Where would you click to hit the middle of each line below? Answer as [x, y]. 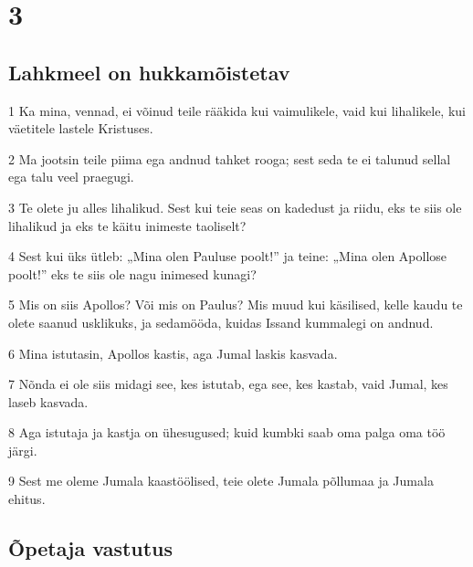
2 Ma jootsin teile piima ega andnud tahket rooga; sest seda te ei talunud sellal [230, 158]
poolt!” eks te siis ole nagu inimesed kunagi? [132, 273]
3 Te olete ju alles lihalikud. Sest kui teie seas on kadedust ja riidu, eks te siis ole [235, 207]
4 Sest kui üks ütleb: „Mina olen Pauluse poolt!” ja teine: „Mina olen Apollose [228, 256]
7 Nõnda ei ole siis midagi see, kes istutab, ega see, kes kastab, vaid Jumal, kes [228, 384]
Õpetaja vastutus [91, 548]
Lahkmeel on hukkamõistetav [149, 72]
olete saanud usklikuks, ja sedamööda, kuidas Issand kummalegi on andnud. [221, 322]
